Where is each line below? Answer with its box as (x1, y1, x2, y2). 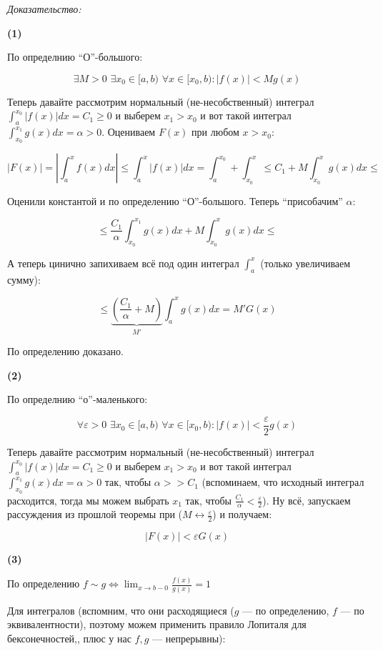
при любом (191, 124, 239, 139)
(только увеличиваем (260, 255, 351, 270)
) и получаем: (212, 507, 272, 522)
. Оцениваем (101, 124, 156, 139)
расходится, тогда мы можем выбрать (7, 492, 169, 507)
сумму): (7, 272, 41, 287)
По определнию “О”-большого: (7, 49, 143, 64)
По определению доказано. (7, 344, 124, 359)
